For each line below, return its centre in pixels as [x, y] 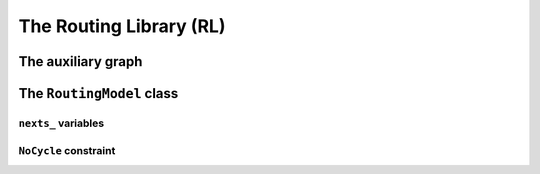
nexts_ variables [61, 123]
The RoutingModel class [98, 93]
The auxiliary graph [80, 61]
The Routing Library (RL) [122, 26]
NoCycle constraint [67, 150]
